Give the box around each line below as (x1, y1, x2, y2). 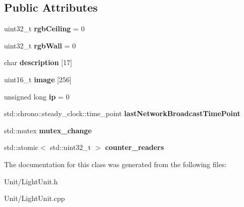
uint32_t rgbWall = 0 (4, 40, 76, 50)
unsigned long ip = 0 (4, 91, 70, 101)
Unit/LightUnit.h (4, 176, 58, 186)
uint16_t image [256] (4, 74, 72, 84)
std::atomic (4, 142, 38, 152)
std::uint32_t (50, 142, 91, 152)
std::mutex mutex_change (4, 125, 92, 135)
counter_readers (105, 142, 164, 152)
